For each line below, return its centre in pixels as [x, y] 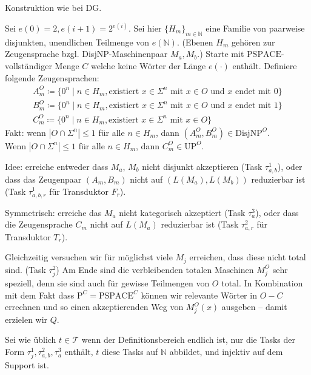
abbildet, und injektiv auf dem [226, 352]
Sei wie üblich [31, 340]
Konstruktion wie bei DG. [53, 7]
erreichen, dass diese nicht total [248, 257]
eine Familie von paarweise [255, 28]
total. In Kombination [262, 282]
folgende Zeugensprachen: [52, 77]
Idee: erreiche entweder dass [57, 166]
